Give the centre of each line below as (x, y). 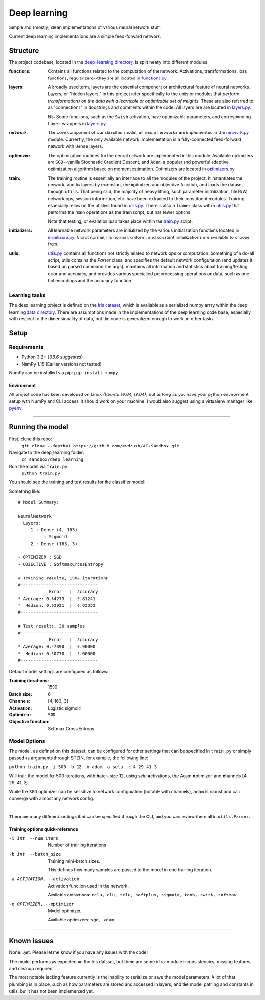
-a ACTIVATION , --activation (44, 879)
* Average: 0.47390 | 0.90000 (57, 647)
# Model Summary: (39, 502)
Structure (24, 50)
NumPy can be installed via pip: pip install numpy (64, 373)
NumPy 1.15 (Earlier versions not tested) (61, 364)
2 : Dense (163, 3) (54, 544)
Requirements (26, 347)
